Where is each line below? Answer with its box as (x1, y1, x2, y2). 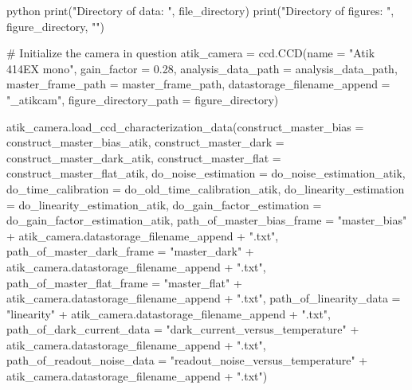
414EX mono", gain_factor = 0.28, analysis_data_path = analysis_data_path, (6, 60, 398, 76)
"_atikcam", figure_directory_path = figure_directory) (6, 91, 279, 107)
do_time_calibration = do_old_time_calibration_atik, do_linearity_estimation (6, 180, 405, 197)
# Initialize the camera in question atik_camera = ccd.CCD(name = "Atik (6, 45, 375, 61)
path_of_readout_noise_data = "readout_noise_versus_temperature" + (6, 352, 368, 369)
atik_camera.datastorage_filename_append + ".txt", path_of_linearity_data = (6, 290, 401, 306)
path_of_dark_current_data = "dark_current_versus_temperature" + (6, 321, 359, 337)
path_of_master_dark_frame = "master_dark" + (6, 243, 254, 259)
